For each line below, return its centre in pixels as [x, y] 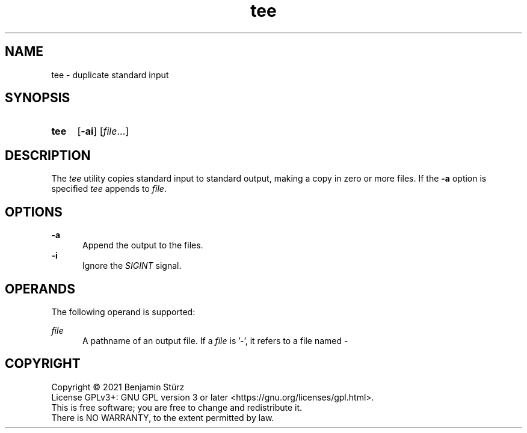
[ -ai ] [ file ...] [103, 131]
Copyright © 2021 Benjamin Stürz [118, 387]
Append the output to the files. [143, 245]
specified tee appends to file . [109, 189]
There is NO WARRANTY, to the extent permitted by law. [163, 417]
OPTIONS [34, 212]
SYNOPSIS [38, 98]
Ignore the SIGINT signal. [132, 266]
